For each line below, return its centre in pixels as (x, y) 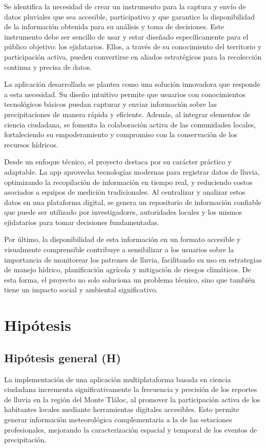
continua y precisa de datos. (48, 67)
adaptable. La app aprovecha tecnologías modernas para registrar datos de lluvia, (132, 171)
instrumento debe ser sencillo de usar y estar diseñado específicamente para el (126, 36)
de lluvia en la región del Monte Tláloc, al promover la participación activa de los (132, 399)
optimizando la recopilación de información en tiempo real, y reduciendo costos (128, 182)
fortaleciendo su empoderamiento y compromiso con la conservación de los (121, 134)
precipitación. (25, 440)
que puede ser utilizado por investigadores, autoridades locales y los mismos (123, 212)
